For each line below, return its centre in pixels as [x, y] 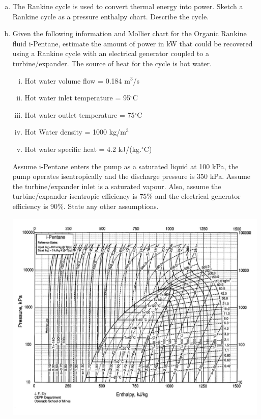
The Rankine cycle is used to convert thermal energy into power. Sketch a [128, 6]
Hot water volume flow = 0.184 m [77, 80]
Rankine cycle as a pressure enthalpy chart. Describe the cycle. [111, 16]
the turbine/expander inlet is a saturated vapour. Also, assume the [117, 186]
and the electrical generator [198, 196]
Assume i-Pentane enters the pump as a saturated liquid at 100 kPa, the [125, 166]
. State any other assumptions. [111, 206]
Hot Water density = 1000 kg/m [75, 132]
